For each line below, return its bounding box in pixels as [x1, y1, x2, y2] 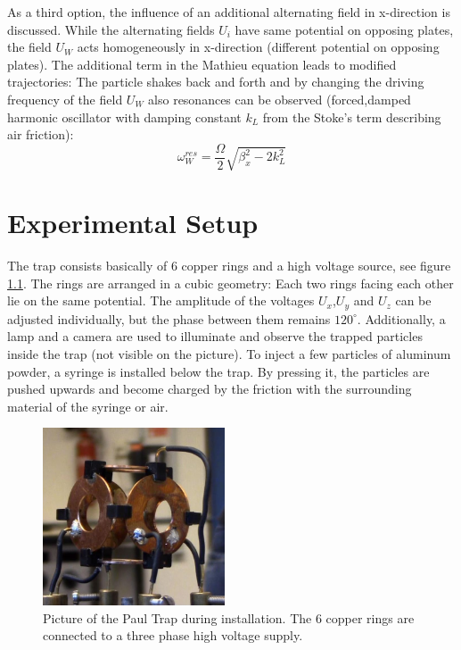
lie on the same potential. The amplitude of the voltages [7, 291, 315, 310]
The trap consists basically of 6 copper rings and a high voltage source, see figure [7, 256, 451, 275]
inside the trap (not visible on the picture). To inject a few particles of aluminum [7, 345, 451, 363]
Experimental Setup [7, 204, 259, 241]
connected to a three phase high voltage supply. [43, 626, 303, 645]
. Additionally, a [357, 309, 446, 328]
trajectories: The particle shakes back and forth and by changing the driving [7, 72, 424, 91]
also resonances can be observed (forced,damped [148, 89, 411, 108]
